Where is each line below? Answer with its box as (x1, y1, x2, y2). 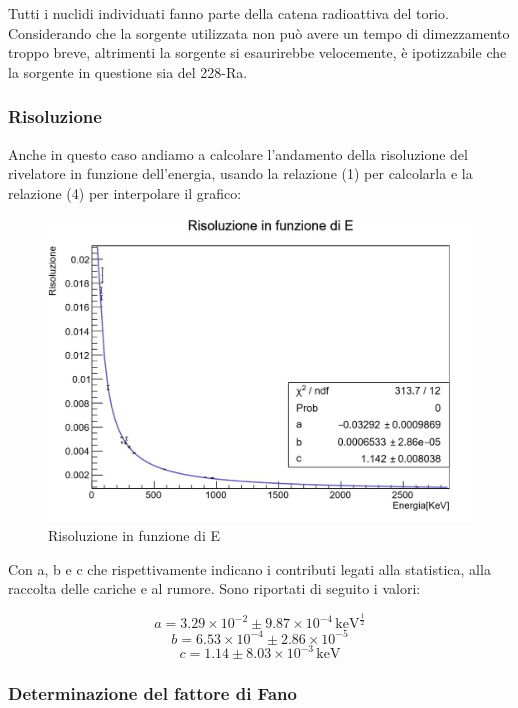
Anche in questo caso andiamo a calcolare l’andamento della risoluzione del (8, 143, 468, 164)
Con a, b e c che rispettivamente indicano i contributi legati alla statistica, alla (8, 558, 491, 579)
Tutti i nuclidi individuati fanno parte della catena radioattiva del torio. (8, 3, 449, 23)
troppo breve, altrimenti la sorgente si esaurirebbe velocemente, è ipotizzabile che (8, 42, 507, 63)
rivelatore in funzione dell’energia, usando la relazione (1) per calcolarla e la (8, 163, 473, 184)
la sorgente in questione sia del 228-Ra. (8, 61, 248, 82)
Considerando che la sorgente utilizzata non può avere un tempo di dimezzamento (8, 22, 510, 43)
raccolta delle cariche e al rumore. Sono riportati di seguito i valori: (8, 578, 421, 599)
